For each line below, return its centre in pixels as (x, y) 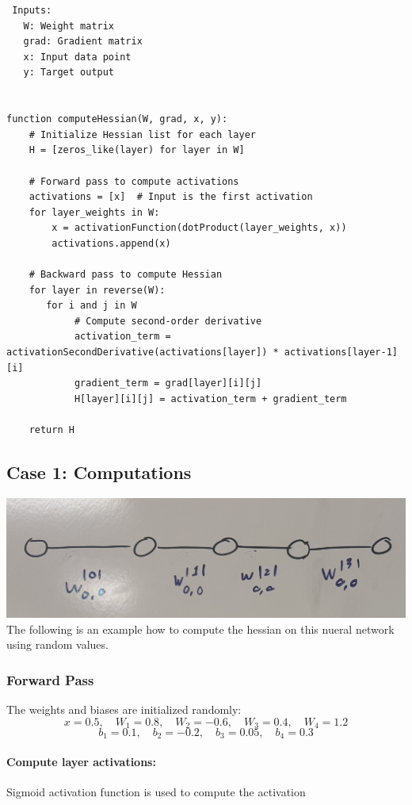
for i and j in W (92, 306)
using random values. (57, 644)
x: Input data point (77, 57)
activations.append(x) (111, 243)
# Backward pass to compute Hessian (126, 275)
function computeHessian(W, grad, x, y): (117, 119)
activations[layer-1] (341, 353)
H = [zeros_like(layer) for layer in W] (137, 150)
